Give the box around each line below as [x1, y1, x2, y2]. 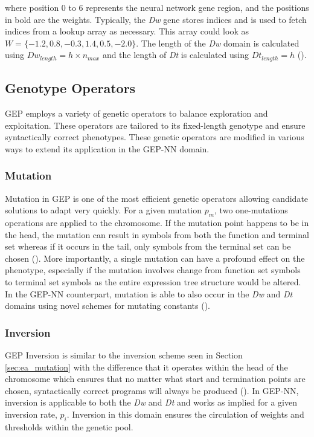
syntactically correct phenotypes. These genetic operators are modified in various [5, 131, 304, 143]
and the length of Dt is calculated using [102, 48, 249, 61]
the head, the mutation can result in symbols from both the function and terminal [5, 228, 309, 241]
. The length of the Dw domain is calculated [136, 36, 300, 49]
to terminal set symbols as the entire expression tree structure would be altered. [5, 275, 301, 288]
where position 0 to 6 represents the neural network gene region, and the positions [5, 1, 309, 13]
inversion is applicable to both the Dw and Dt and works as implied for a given [5, 396, 297, 409]
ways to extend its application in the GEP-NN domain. [5, 142, 210, 155]
